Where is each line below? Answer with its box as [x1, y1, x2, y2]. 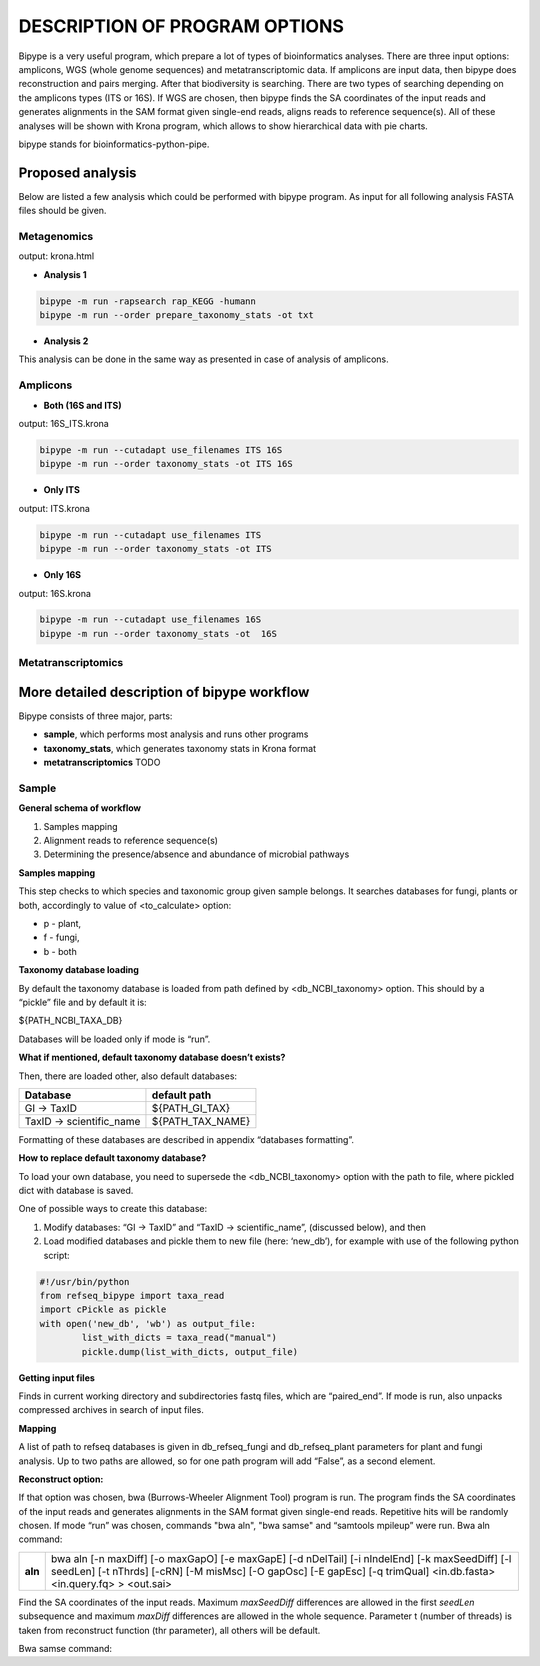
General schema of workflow [18, 802, 142, 814]
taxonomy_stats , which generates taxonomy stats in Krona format [43, 742, 317, 754]
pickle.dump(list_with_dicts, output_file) [81, 1346, 299, 1357]
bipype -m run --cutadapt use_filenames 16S [39, 614, 262, 625]
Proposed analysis [18, 164, 137, 181]
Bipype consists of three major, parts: [18, 710, 173, 722]
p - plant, [43, 917, 82, 929]
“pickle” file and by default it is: [18, 996, 147, 1008]
